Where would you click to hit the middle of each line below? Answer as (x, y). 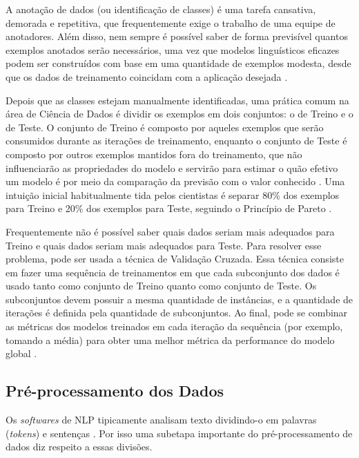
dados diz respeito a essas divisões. (79, 447)
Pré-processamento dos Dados (115, 391)
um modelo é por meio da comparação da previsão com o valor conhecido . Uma (175, 181)
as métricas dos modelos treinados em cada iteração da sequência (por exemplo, (174, 326)
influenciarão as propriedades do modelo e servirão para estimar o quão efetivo (172, 168)
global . (21, 353)
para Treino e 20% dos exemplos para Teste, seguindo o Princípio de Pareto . (169, 208)
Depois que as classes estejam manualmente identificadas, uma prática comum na (177, 100)
